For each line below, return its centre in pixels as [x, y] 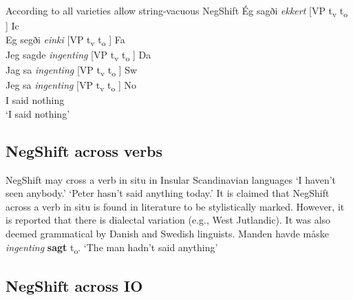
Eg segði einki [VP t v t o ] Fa [65, 40]
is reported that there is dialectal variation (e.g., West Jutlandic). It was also [168, 220]
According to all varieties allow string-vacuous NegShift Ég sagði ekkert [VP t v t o [177, 11]
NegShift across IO [74, 286]
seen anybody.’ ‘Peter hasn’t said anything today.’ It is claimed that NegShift [168, 193]
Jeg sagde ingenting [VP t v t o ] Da [78, 55]
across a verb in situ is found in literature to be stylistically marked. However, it [175, 206]
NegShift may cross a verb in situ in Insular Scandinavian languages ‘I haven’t [171, 179]
